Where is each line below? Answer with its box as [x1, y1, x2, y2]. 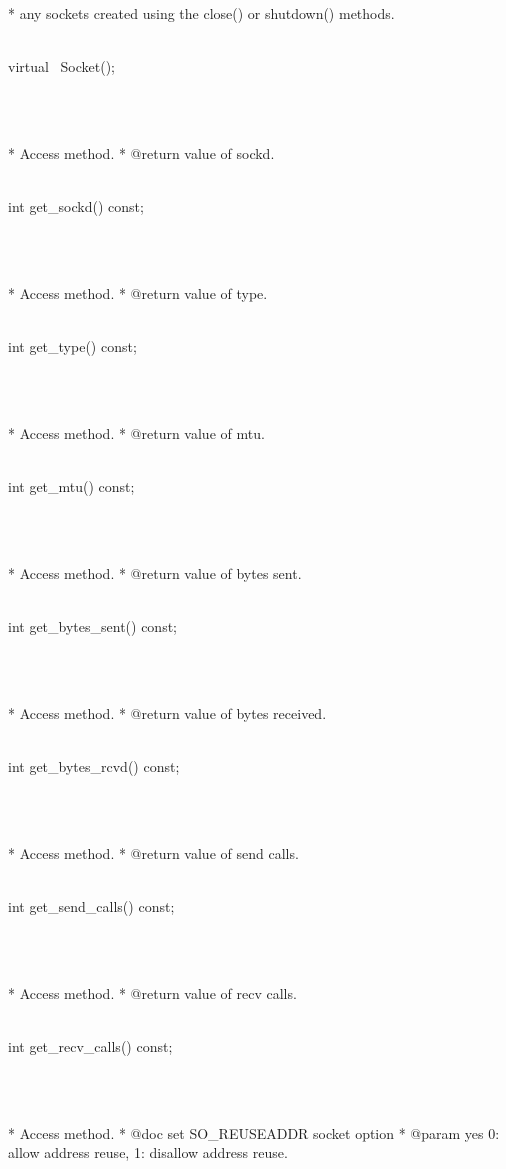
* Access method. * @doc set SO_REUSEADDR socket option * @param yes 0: [8, 1122, 500, 1143]
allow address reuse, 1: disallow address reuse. [8, 1142, 288, 1163]
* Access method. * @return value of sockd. [8, 142, 275, 163]
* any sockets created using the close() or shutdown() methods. [8, 3, 395, 23]
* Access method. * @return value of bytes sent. [8, 562, 302, 583]
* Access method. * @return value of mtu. [8, 422, 265, 443]
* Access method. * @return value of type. [8, 282, 268, 303]
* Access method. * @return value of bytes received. [8, 702, 327, 723]
